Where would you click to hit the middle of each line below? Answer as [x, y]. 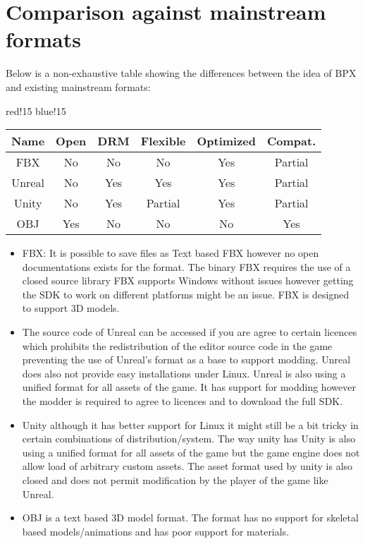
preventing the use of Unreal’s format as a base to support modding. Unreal [186, 359]
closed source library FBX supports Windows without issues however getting [188, 280]
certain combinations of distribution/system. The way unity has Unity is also [189, 439]
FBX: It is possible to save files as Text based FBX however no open [171, 253]
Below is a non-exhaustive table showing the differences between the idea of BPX [181, 73]
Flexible [163, 141]
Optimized [227, 141]
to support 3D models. [71, 308]
